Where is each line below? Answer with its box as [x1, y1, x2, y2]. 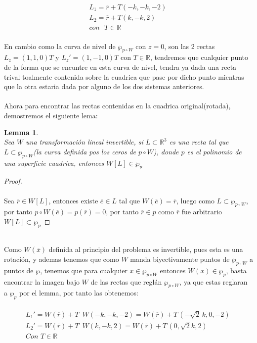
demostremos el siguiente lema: [4, 110, 98, 121]
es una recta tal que [169, 137, 229, 147]
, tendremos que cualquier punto [150, 52, 249, 62]
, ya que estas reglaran [179, 276, 248, 287]
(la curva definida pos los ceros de [33, 146, 136, 156]
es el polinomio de [187, 146, 242, 156]
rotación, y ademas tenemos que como [4, 253, 119, 264]
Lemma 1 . [4, 127, 39, 137]
